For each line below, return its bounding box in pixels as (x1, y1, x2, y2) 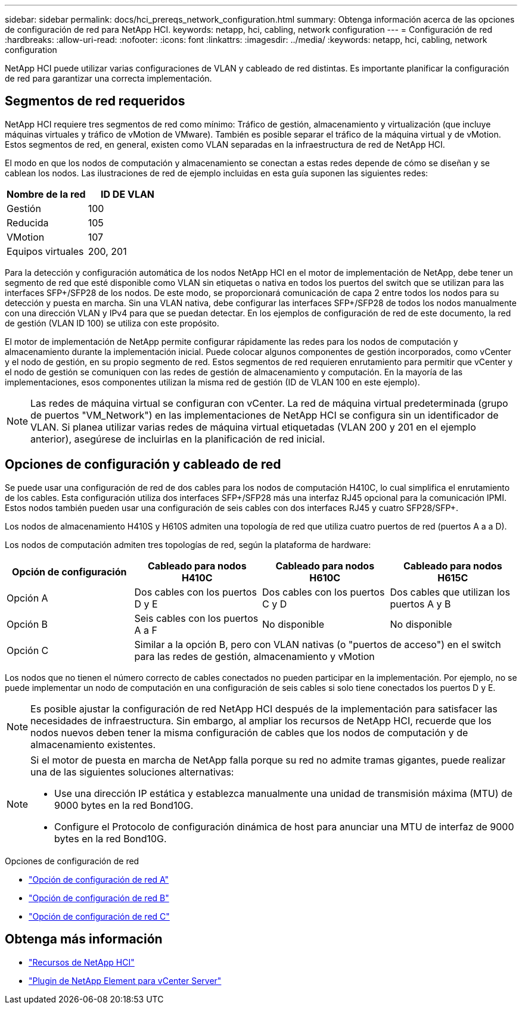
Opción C (7, 644, 49, 656)
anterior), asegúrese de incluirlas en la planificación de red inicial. (30, 432, 325, 445)
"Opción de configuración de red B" (29, 892, 169, 903)
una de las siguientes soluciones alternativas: (30, 765, 234, 778)
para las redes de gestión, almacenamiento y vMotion (134, 650, 375, 662)
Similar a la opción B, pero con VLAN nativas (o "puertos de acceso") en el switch (134, 638, 501, 650)
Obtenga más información (5, 932, 163, 947)
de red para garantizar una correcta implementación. (5, 73, 212, 83)
